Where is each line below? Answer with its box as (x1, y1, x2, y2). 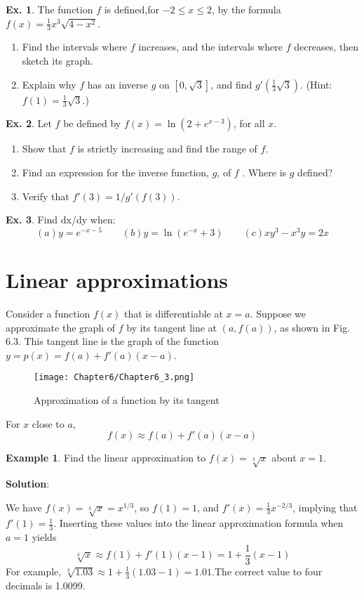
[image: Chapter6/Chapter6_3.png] (34, 372, 195, 383)
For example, (6, 563, 62, 578)
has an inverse (87, 77, 148, 91)
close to (32, 416, 65, 431)
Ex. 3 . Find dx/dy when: (6, 212, 116, 227)
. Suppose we (250, 306, 306, 321)
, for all (233, 116, 265, 131)
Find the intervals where (22, 39, 128, 54)
